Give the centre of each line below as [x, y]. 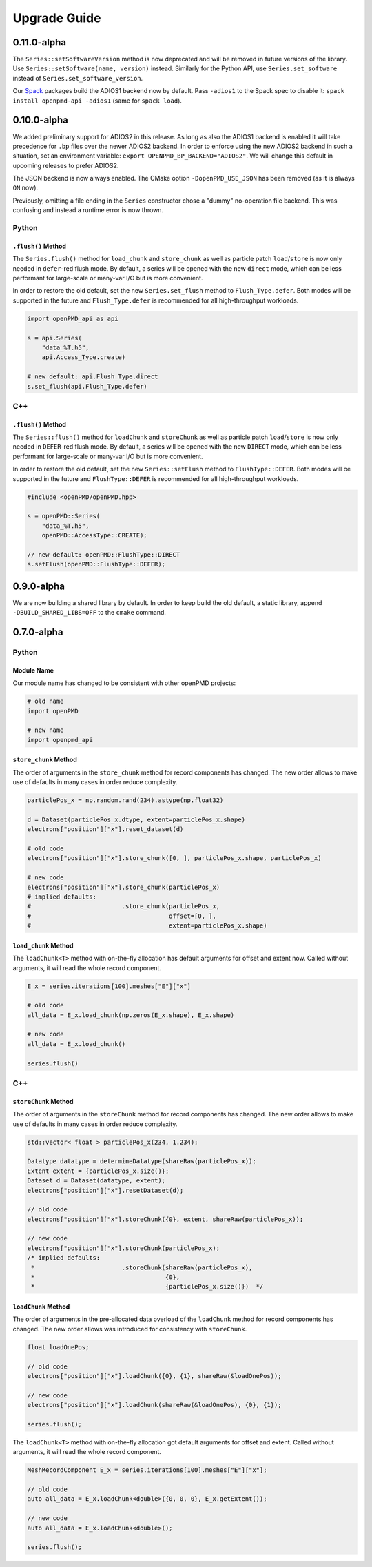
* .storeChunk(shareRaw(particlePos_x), [142, 1267]
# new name [45, 730]
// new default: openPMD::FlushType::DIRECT [104, 554]
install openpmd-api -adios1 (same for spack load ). [97, 101]
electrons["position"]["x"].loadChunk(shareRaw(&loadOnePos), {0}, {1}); [154, 1405]
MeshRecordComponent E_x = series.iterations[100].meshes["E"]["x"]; [147, 1470]
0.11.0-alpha [40, 42]
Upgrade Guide [57, 18]
